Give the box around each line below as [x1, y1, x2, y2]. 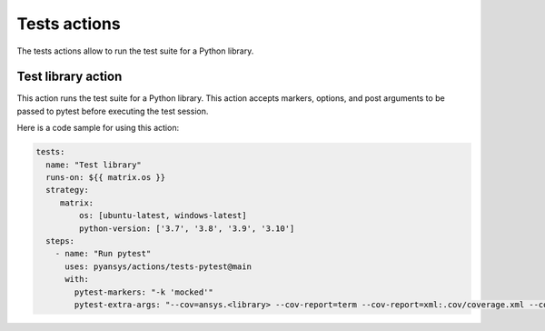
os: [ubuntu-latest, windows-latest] [78, 210, 247, 221]
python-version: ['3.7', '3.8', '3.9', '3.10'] [78, 223, 295, 234]
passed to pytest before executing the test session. [16, 105, 209, 116]
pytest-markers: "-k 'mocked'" [74, 286, 213, 297]
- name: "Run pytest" [54, 248, 152, 259]
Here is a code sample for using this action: [16, 123, 180, 134]
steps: [45, 236, 75, 246]
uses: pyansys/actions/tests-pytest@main [64, 261, 252, 272]
